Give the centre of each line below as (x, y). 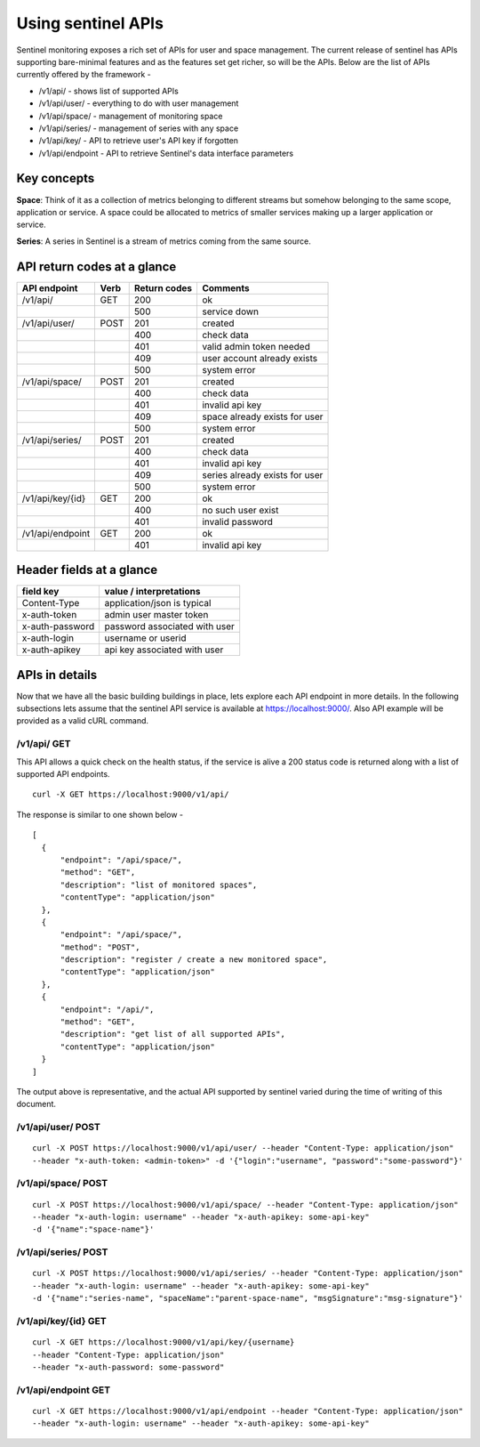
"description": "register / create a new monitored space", (194, 960)
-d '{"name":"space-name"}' (93, 1229)
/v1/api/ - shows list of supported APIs (109, 91)
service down (230, 311)
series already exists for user (262, 474)
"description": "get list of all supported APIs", (173, 1034)
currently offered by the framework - (84, 75)
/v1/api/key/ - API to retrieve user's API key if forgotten (139, 141)
